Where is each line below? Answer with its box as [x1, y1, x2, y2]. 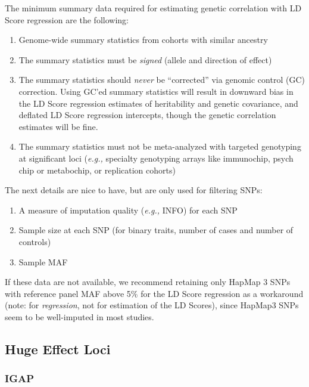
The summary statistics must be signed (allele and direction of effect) [18, 53, 272, 66]
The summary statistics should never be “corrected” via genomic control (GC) [18, 73, 305, 86]
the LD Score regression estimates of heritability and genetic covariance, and [18, 97, 298, 109]
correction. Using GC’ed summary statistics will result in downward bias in [18, 85, 294, 97]
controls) [18, 235, 51, 247]
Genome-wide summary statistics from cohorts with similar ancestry [18, 33, 268, 46]
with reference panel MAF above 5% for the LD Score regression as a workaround [5, 287, 304, 299]
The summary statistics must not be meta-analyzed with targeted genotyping [18, 140, 301, 153]
